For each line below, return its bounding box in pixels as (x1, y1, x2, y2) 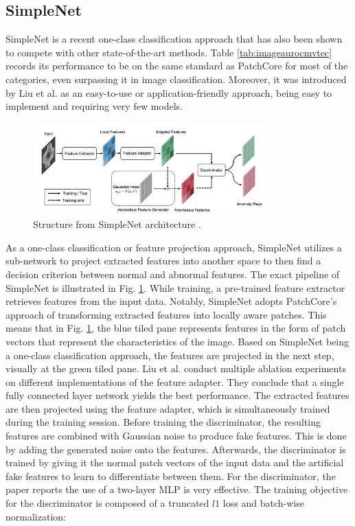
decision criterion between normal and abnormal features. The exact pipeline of (5, 266, 340, 281)
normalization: (5, 509, 66, 523)
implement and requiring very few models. (5, 99, 183, 113)
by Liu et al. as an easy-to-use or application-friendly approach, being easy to (5, 85, 332, 100)
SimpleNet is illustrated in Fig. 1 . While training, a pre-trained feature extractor (5, 280, 345, 295)
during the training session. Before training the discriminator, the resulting (5, 415, 321, 429)
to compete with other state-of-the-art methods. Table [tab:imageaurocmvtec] (5, 45, 332, 59)
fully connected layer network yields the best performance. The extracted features (5, 388, 350, 402)
